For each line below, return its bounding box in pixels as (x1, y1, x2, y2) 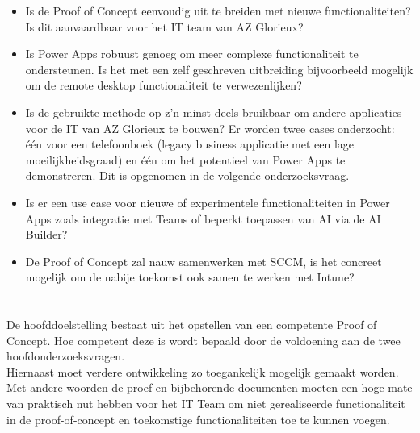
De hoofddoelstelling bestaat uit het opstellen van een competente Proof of (6, 316, 377, 333)
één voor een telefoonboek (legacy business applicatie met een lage (25, 135, 355, 152)
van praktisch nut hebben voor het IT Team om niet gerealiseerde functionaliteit (6, 395, 405, 412)
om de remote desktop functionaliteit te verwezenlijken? (25, 77, 302, 94)
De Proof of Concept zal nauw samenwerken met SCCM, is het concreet (25, 252, 382, 269)
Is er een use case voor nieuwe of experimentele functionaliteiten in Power (25, 194, 390, 210)
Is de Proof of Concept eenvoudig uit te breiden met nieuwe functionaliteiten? (25, 2, 411, 19)
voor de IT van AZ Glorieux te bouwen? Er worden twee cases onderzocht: (25, 119, 395, 136)
